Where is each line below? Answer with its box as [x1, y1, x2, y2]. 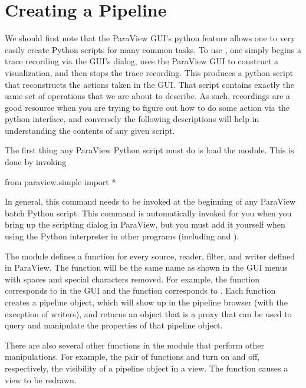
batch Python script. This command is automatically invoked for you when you [5, 206, 292, 219]
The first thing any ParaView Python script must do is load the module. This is [5, 144, 294, 156]
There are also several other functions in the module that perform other [5, 338, 264, 351]
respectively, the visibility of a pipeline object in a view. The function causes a [5, 361, 288, 374]
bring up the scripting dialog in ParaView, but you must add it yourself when [5, 218, 285, 231]
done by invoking [5, 156, 67, 168]
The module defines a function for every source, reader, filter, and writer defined [5, 249, 295, 262]
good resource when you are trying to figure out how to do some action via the [5, 101, 289, 113]
